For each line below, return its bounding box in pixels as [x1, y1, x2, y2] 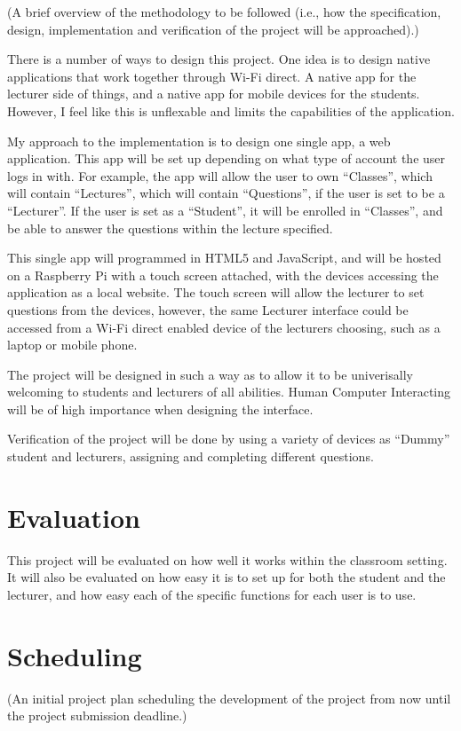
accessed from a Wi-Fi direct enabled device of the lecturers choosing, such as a [7, 318, 441, 336]
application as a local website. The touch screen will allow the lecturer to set [7, 283, 425, 302]
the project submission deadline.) [7, 706, 187, 725]
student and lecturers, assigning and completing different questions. [7, 447, 374, 466]
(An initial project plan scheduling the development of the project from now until [7, 688, 451, 707]
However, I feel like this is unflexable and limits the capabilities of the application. [7, 101, 455, 120]
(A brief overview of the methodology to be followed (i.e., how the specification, [7, 3, 441, 20]
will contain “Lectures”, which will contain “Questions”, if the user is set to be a [7, 184, 445, 202]
